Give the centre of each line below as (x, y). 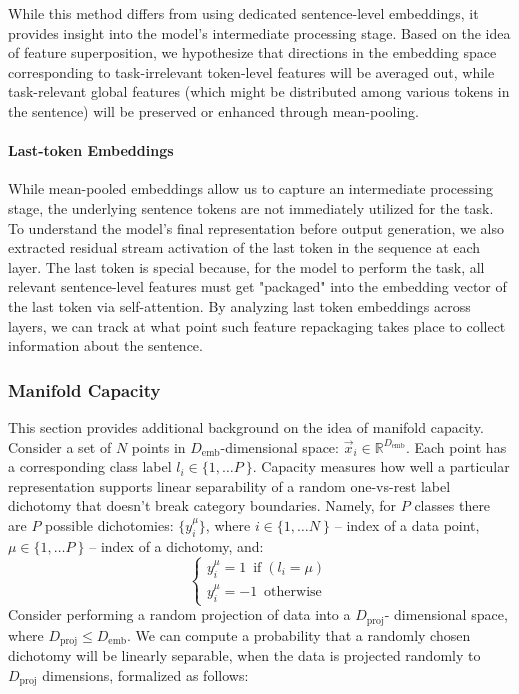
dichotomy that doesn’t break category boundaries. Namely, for (202, 505)
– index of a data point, (407, 524)
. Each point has (456, 446)
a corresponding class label (90, 466)
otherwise (293, 592)
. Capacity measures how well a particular (381, 466)
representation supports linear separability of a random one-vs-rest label (229, 485)
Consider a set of (60, 446)
